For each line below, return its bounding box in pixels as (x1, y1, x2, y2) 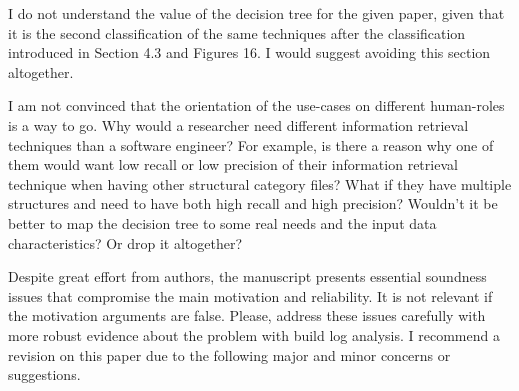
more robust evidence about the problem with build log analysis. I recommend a (8, 324, 500, 345)
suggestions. (8, 364, 81, 385)
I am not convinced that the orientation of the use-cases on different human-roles (8, 95, 505, 116)
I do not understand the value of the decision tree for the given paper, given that (8, 3, 505, 23)
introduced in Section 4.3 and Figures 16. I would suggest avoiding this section (8, 42, 491, 63)
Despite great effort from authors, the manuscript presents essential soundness (8, 266, 487, 287)
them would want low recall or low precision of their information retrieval (8, 154, 458, 175)
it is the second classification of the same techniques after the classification (8, 22, 466, 43)
